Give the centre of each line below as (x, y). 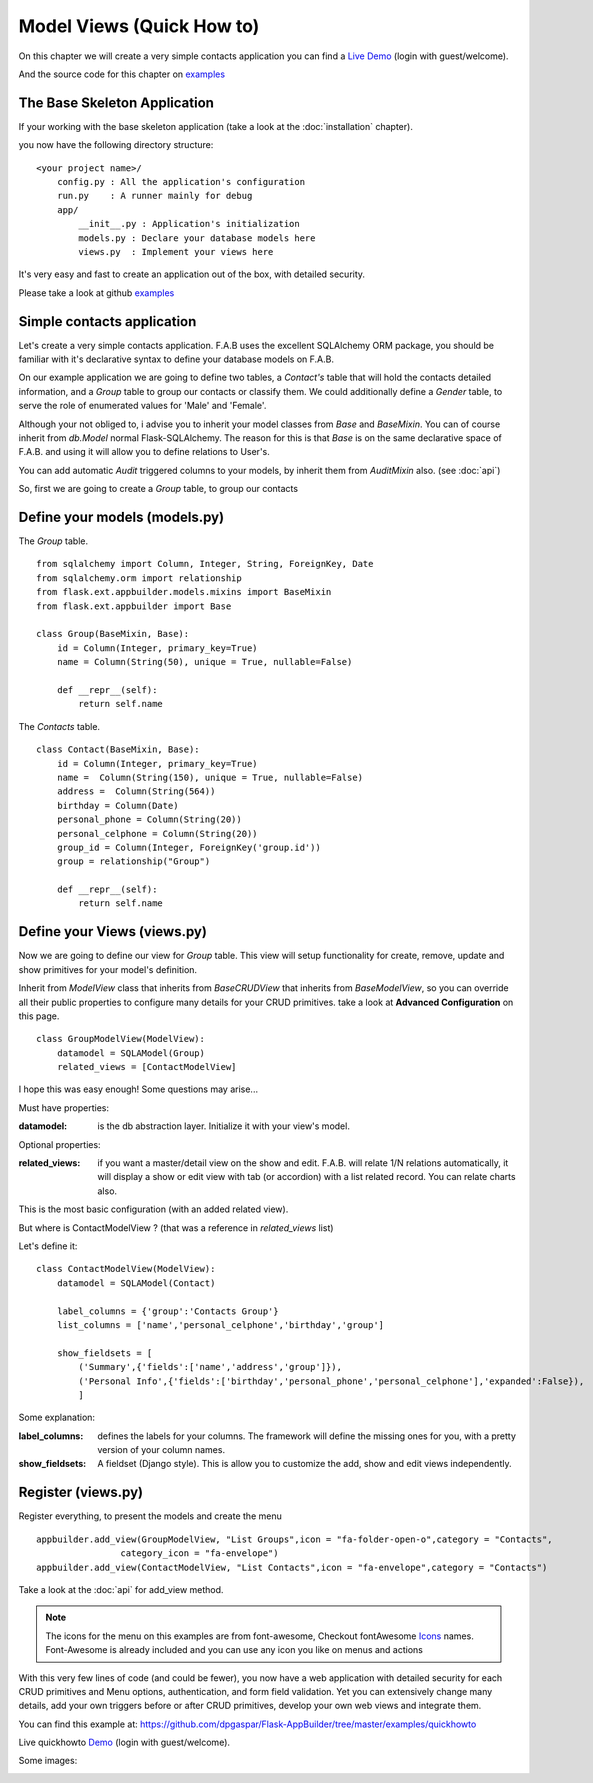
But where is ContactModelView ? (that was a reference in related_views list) (176, 1227)
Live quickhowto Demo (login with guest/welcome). (124, 1742)
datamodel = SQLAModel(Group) (130, 1053)
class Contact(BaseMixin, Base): (118, 749)
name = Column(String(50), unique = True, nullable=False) (204, 662)
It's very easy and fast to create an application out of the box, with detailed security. (191, 274)
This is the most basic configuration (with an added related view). (153, 1209)
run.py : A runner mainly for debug (154, 196)
